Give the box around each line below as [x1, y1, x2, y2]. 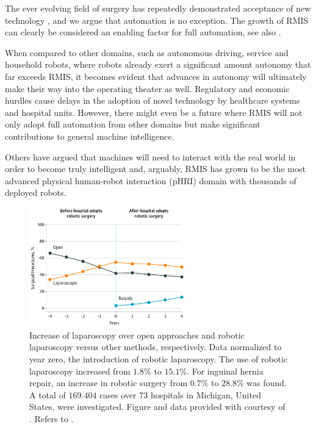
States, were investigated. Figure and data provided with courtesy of [29, 400, 285, 413]
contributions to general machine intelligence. [5, 129, 174, 142]
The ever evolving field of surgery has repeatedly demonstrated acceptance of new [5, 2, 311, 14]
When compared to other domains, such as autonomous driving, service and [5, 46, 289, 59]
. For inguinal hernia [187, 364, 264, 377]
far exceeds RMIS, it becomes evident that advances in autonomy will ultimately [5, 70, 307, 82]
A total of [29, 388, 66, 401]
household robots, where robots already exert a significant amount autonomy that [5, 58, 311, 71]
